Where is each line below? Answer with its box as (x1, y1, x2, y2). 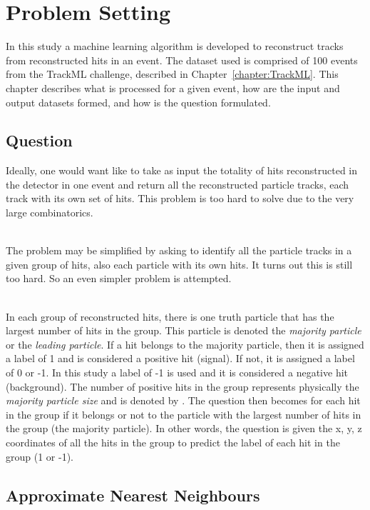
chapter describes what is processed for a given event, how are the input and (6, 80, 340, 95)
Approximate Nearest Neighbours (6, 484, 260, 506)
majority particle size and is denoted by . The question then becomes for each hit (6, 393, 361, 408)
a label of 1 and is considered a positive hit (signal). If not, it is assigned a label (6, 351, 355, 366)
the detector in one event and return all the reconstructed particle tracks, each (6, 176, 349, 191)
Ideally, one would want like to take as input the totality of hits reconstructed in (6, 163, 358, 178)
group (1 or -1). (6, 449, 73, 464)
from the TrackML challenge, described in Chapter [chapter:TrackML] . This (6, 66, 339, 81)
